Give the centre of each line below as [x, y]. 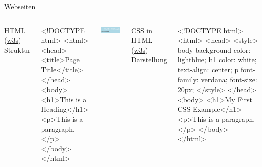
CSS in [142, 30]
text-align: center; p [208, 69]
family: [188, 79]
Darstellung [149, 60]
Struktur [17, 50]
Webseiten [20, 6]
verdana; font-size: [229, 79]
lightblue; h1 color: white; [217, 60]
